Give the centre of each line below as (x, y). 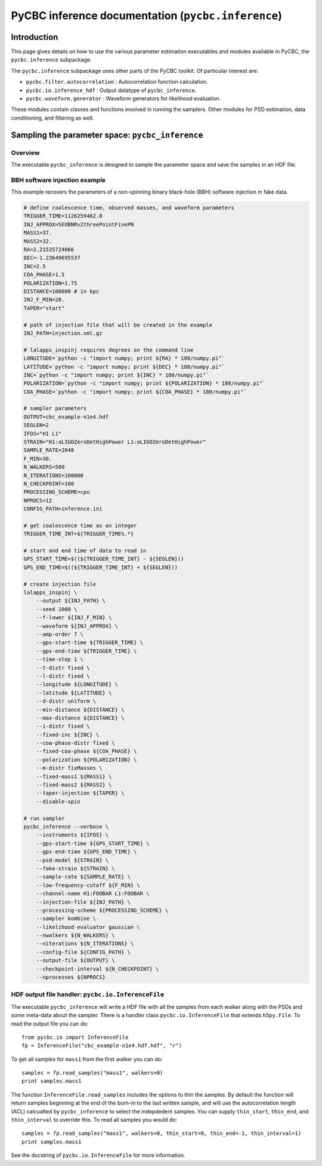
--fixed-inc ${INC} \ (68, 735)
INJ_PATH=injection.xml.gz (63, 333)
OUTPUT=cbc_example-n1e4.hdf (66, 417)
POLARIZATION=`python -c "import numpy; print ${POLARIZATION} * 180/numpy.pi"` (145, 383)
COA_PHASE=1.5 (44, 275)
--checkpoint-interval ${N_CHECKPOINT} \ (97, 969)
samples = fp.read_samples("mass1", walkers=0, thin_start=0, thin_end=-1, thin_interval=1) (162, 1133)
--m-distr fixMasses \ (69, 768)
